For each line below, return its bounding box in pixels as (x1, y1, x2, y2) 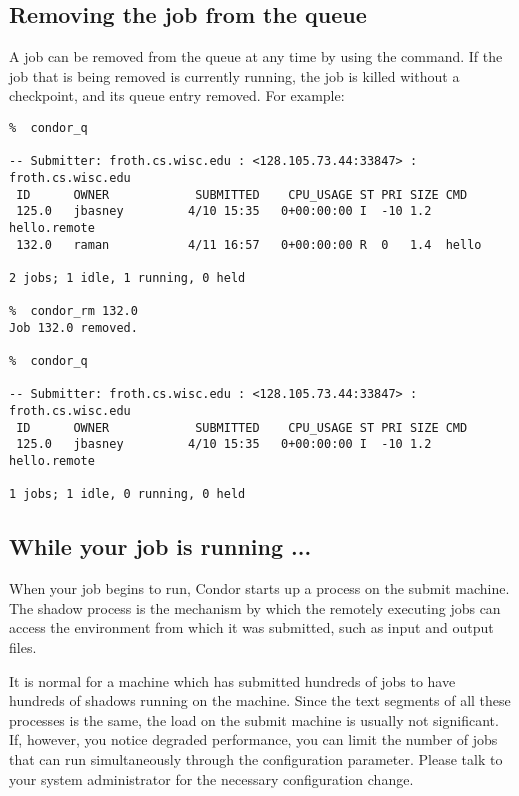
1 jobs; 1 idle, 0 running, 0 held (9, 487, 246, 502)
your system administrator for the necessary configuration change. (9, 768, 414, 789)
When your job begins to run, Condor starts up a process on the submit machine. (9, 578, 510, 599)
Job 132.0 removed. (9, 320, 138, 335)
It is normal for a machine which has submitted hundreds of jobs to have (9, 670, 456, 691)
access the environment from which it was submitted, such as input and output (9, 617, 494, 638)
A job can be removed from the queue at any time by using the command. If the (9, 46, 503, 67)
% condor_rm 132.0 (9, 304, 138, 319)
